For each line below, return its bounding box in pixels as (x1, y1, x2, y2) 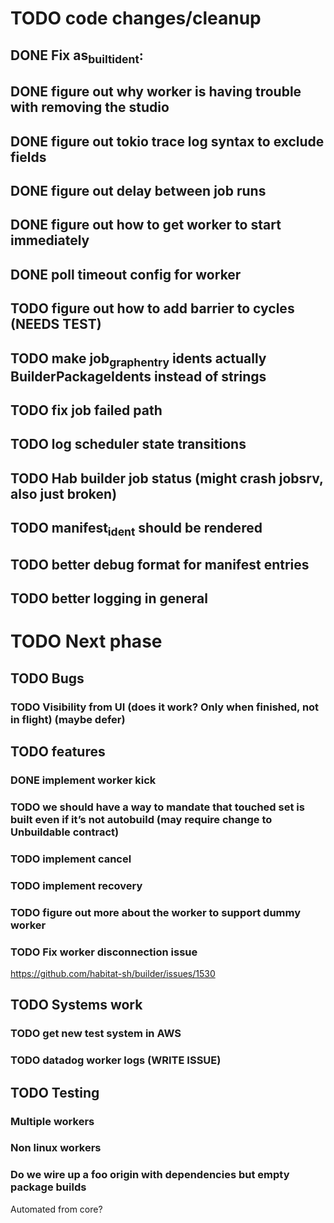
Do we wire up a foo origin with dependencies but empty (10, 1168, 290, 1182)
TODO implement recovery (10, 878, 143, 892)
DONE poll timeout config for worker (10, 266, 242, 283)
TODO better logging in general (10, 590, 208, 607)
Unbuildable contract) (10, 825, 120, 839)
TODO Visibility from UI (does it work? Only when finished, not (10, 700, 320, 714)
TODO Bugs (10, 670, 85, 687)
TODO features (10, 743, 106, 761)
